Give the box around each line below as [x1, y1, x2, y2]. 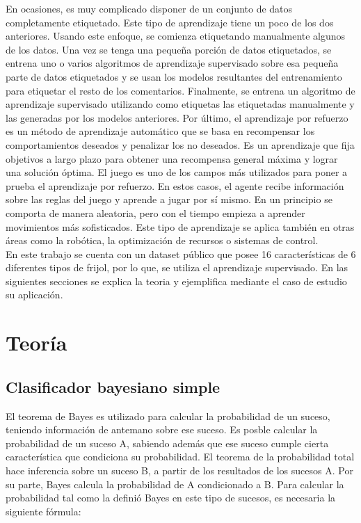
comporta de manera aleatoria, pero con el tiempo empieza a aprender [6, 205, 305, 220]
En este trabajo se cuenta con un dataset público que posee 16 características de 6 [6, 246, 356, 261]
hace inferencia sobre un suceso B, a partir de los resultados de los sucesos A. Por [6, 463, 353, 478]
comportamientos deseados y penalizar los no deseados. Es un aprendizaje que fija [6, 137, 355, 152]
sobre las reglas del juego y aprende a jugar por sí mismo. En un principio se [6, 192, 332, 207]
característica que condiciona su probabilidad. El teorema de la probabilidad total [6, 449, 355, 464]
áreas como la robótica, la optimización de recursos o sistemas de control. [6, 233, 319, 248]
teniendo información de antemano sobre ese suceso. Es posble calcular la [6, 422, 318, 437]
